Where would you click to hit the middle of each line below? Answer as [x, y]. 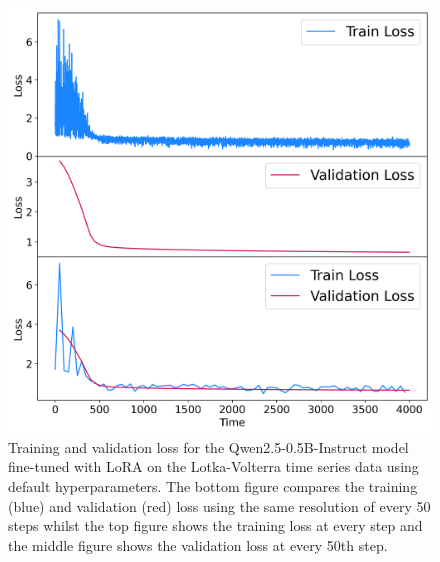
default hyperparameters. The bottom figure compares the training [213, 486]
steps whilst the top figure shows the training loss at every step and [215, 525]
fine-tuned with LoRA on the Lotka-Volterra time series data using [213, 466]
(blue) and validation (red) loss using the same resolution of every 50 [219, 505]
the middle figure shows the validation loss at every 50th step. [198, 544]
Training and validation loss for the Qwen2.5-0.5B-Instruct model [208, 446]
